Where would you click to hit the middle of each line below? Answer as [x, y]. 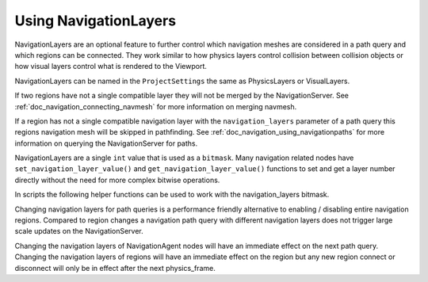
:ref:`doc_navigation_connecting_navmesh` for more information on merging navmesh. [156, 106]
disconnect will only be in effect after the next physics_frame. [115, 268]
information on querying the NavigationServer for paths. [106, 143]
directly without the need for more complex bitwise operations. [117, 180]
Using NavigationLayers [96, 21]
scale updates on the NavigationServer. [79, 231]
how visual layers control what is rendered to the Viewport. [111, 67]
